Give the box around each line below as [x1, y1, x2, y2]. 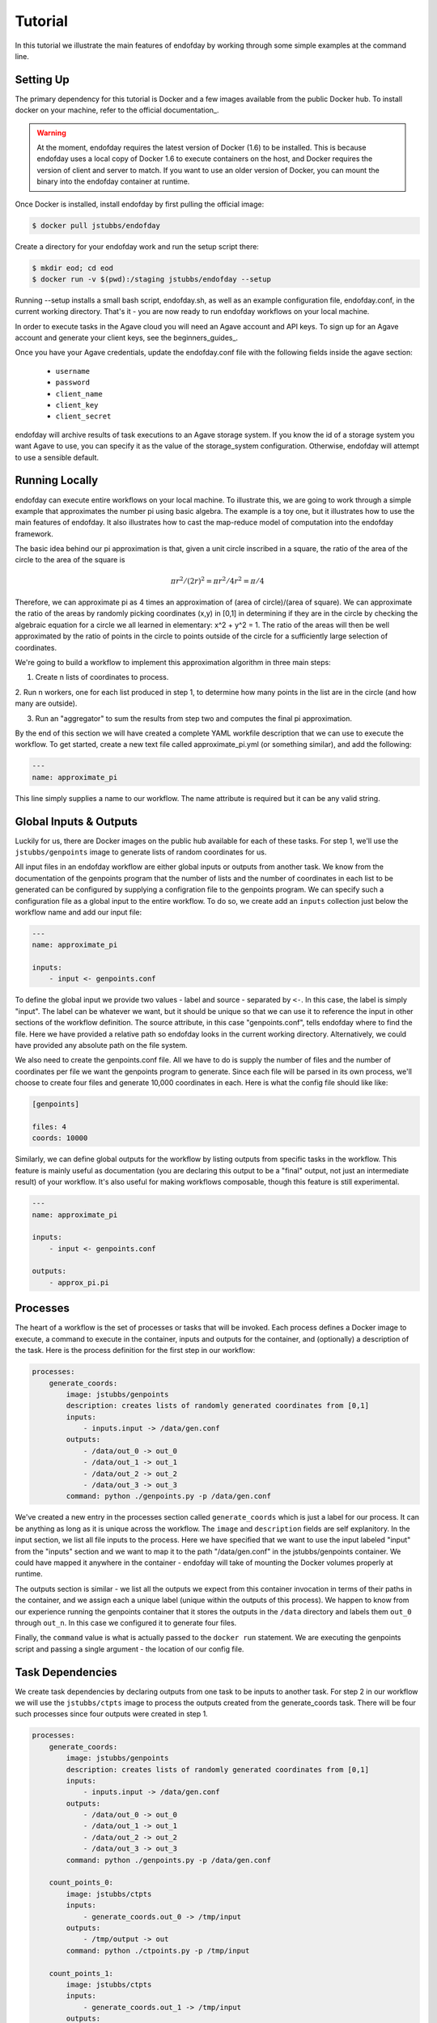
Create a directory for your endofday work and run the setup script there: [15, 241, 259, 251]
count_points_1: [49, 1969, 113, 1978]
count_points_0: [49, 1878, 113, 1887]
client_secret [55, 412, 112, 421]
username [55, 367, 91, 375]
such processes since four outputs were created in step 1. [15, 1709, 208, 1719]
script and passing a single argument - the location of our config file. [15, 1643, 244, 1654]
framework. [15, 528, 54, 538]
